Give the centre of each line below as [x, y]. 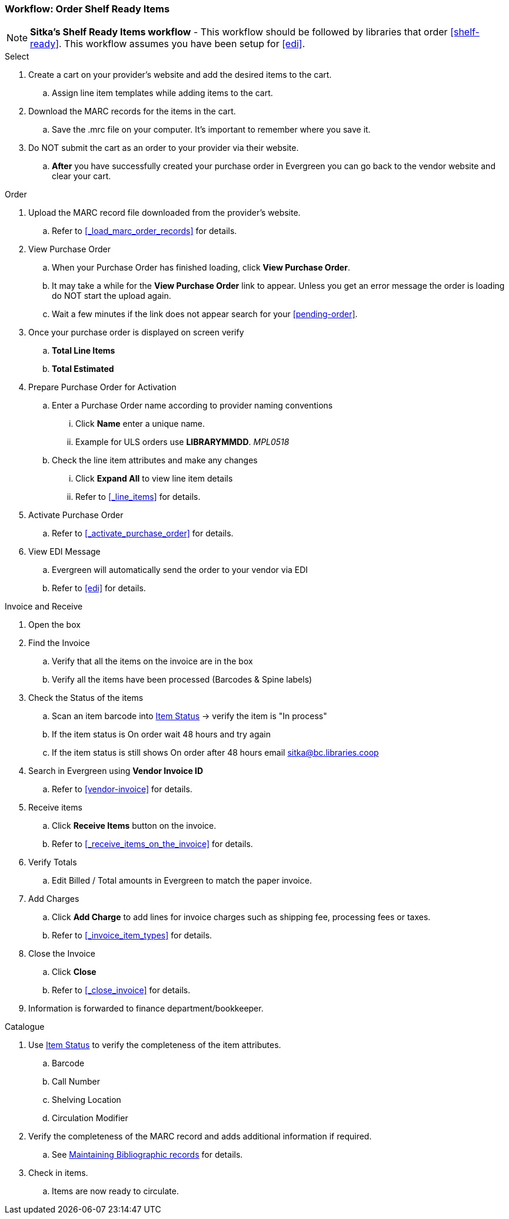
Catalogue [25, 1027]
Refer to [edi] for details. [99, 588]
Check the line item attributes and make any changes [155, 460]
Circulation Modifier [90, 1118]
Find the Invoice [59, 643]
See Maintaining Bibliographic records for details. [147, 1155]
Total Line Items [84, 351]
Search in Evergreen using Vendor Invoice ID [116, 771]
